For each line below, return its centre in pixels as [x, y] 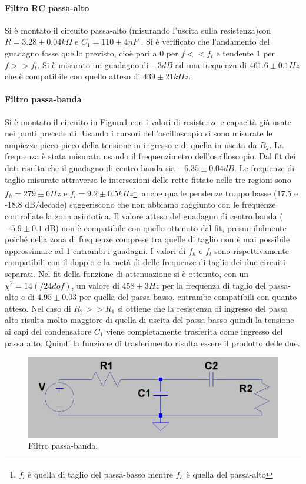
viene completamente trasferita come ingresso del [194, 331]
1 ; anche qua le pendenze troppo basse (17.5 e [216, 192]
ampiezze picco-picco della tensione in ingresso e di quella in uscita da [131, 144]
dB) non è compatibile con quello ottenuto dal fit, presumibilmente [166, 227]
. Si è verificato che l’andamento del [205, 41]
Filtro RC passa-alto [47, 7]
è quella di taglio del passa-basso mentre [100, 474]
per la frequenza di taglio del [214, 285]
